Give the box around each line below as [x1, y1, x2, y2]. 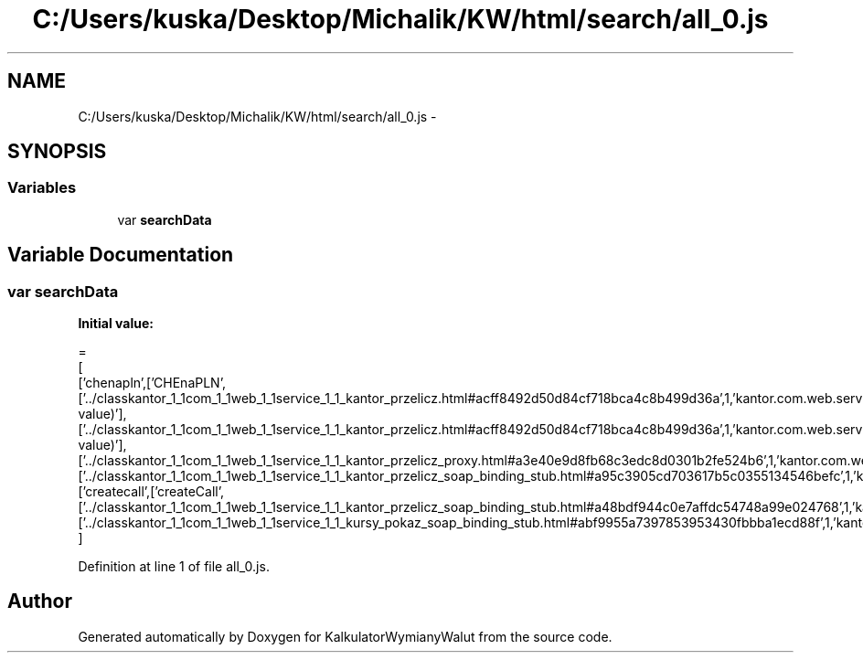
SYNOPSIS [7, 140, 107, 164]
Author [7, 590, 72, 613]
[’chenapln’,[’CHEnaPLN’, [78, 375, 226, 391]
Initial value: [78, 315, 154, 332]
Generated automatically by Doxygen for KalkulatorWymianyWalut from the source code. [78, 628, 613, 644]
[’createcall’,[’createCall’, [78, 484, 224, 500]
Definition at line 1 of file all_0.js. [78, 559, 270, 575]
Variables [7, 178, 77, 197]
